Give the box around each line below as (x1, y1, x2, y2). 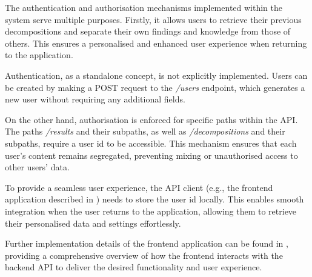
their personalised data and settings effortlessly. (5, 216, 181, 229)
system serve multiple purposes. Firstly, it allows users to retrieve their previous (5, 13, 302, 25)
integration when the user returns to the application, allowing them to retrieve (5, 204, 297, 217)
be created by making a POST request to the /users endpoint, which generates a (5, 81, 305, 93)
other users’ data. (5, 161, 70, 173)
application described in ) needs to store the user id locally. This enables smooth (5, 193, 304, 205)
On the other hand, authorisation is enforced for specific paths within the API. (5, 113, 298, 125)
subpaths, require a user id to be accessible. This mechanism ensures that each (5, 136, 297, 149)
